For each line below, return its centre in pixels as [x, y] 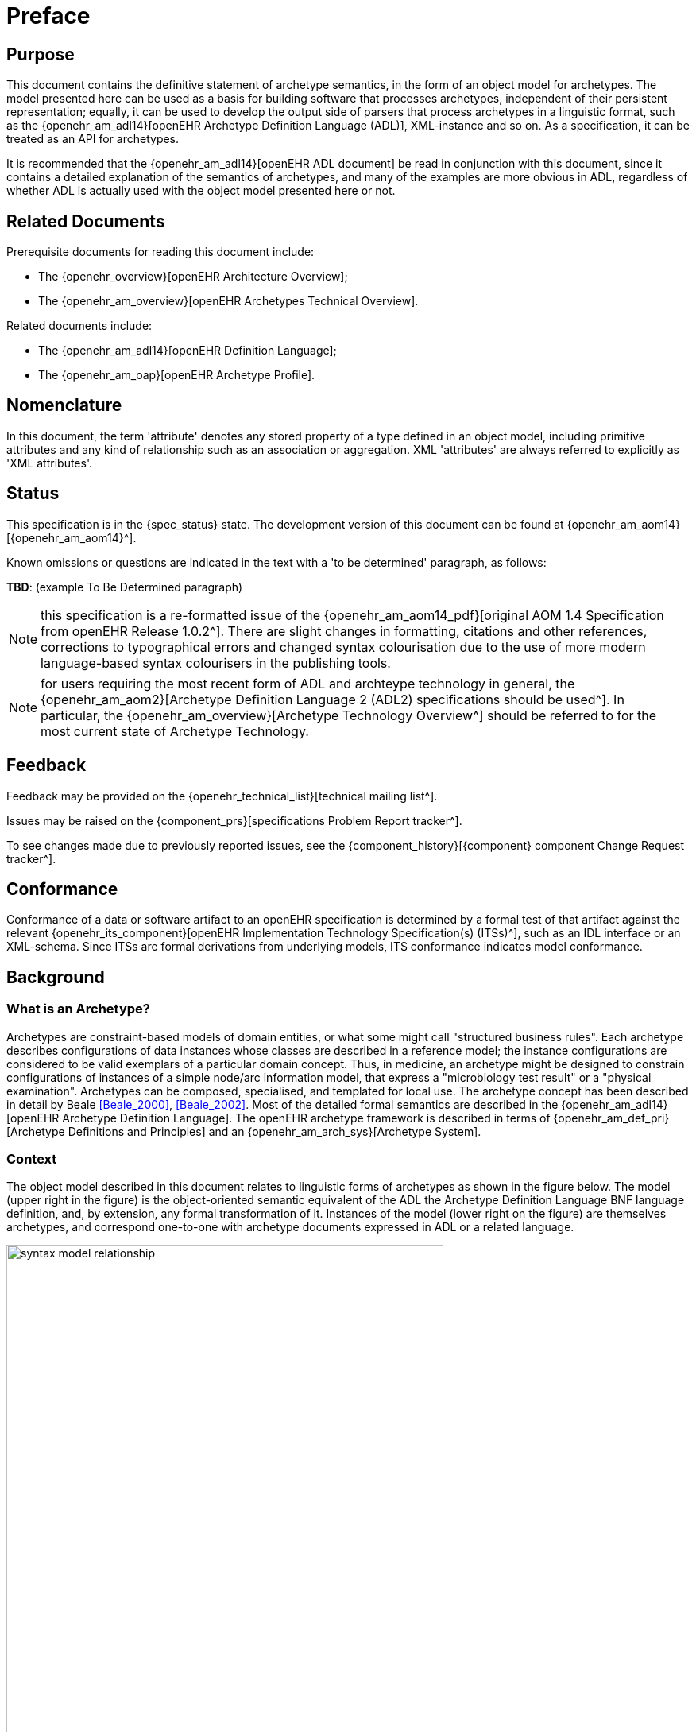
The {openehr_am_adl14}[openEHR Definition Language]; [188, 351]
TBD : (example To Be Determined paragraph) [125, 587]
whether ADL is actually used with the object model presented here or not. [201, 191]
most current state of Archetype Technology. [175, 731]
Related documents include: [79, 326]
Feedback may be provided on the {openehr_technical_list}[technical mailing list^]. [222, 796]
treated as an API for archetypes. [93, 139]
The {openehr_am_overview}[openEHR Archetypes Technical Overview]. [228, 301]
